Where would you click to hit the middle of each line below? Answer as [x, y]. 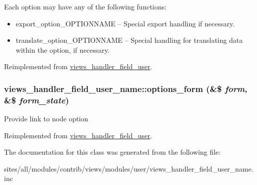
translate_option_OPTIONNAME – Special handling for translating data [129, 40]
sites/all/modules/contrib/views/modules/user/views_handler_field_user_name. [129, 168]
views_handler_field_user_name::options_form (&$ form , [126, 88]
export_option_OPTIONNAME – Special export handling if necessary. [125, 23]
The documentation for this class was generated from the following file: [112, 152]
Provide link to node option [46, 119]
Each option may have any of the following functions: [85, 6]
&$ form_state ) [37, 100]
